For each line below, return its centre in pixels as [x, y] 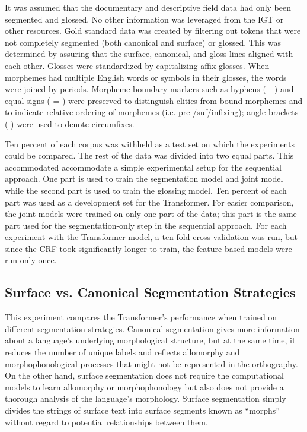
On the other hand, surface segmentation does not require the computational [144, 375]
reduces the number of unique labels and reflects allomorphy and [122, 352]
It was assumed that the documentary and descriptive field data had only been [148, 7]
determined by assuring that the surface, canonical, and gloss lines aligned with [149, 54]
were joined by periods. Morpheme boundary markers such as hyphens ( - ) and [149, 89]
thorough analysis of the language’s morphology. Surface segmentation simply [145, 398]
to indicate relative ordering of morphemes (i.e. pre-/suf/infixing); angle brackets [152, 112]
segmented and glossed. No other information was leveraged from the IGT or [144, 19]
